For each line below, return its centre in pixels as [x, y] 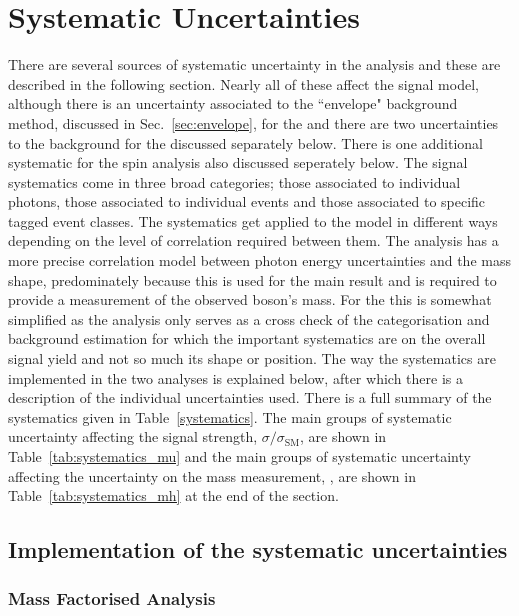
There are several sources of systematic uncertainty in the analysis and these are [254, 64]
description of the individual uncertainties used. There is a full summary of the [250, 397]
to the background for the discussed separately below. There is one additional [245, 142]
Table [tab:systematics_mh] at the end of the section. [173, 495]
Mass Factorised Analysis [112, 598]
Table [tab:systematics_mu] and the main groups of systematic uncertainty [239, 456]
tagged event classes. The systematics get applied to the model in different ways [253, 220]
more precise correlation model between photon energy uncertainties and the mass [259, 260]
